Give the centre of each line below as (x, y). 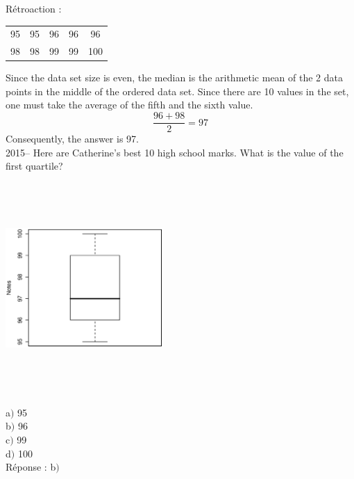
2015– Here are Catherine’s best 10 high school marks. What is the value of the (175, 152)
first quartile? (34, 166)
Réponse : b (31, 467)
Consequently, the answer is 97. (72, 139)
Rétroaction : (34, 8)
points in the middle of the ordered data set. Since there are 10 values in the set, (177, 91)
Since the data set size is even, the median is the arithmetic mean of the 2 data (174, 78)
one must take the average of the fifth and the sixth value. (129, 105)
